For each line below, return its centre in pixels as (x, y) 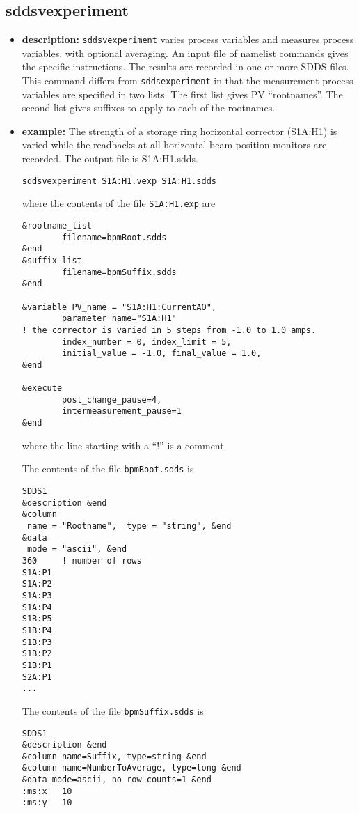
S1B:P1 (37, 665)
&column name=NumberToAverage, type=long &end (131, 768)
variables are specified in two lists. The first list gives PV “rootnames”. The (182, 94)
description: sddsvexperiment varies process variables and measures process (188, 39)
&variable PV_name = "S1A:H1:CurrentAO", (119, 307)
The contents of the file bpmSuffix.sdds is (113, 710)
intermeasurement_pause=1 (122, 411)
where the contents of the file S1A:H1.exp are (119, 203)
